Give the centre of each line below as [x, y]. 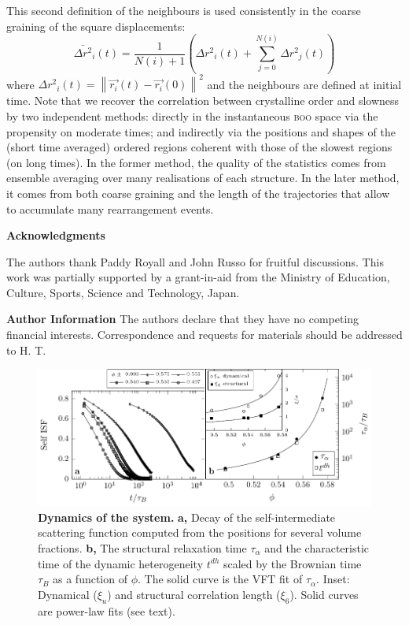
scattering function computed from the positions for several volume [200, 532]
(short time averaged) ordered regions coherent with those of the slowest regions [199, 147]
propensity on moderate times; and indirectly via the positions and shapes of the [201, 131]
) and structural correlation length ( [194, 594]
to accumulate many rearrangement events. [110, 208]
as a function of [90, 579]
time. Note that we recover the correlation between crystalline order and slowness [203, 100]
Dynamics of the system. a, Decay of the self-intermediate [187, 517]
